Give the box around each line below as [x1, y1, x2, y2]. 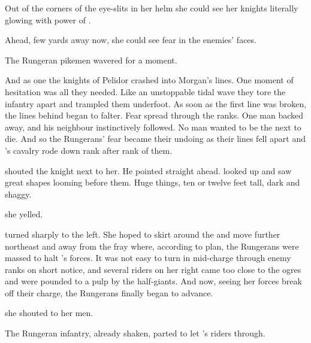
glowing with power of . [5, 13, 91, 26]
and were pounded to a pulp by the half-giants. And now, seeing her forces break [5, 275, 302, 287]
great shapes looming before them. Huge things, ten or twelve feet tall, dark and [5, 176, 300, 189]
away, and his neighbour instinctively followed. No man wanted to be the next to [5, 120, 301, 133]
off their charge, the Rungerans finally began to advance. [5, 286, 213, 299]
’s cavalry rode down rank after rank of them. [5, 144, 173, 156]
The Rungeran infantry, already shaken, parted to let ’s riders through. [5, 327, 265, 339]
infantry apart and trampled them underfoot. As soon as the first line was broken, [5, 97, 307, 110]
